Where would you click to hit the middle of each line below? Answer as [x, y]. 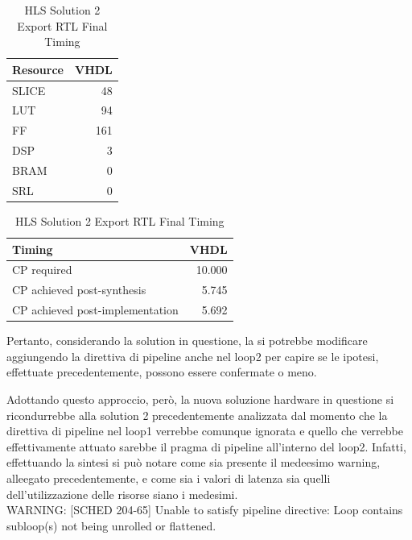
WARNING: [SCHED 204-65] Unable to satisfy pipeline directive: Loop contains [205, 510]
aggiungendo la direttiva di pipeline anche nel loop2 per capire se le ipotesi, [193, 356]
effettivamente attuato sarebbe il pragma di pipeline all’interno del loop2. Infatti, [206, 446]
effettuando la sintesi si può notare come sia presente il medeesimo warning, [194, 462]
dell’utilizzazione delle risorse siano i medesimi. [122, 494]
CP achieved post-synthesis [79, 290]
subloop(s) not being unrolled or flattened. [111, 525]
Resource [38, 69]
